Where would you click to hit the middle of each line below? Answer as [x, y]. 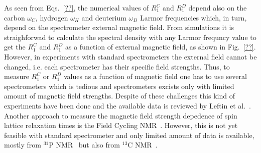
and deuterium [104, 17]
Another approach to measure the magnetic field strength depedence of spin [121, 115]
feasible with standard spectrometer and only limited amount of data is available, [129, 135]
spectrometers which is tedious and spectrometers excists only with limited [119, 86]
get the [15, 47]
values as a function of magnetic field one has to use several [155, 76]
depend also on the [218, 7]
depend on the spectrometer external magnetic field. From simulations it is [119, 27]
